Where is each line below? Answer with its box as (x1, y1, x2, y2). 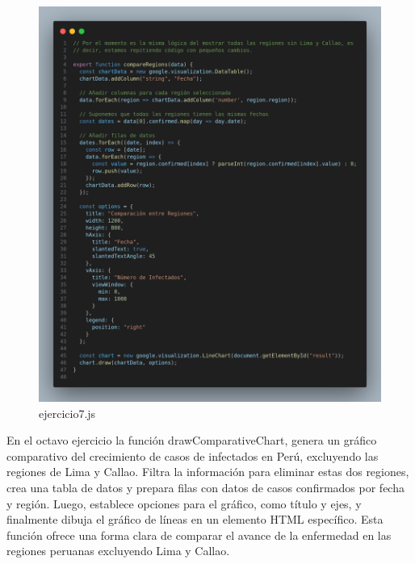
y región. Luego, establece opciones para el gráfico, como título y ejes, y (6, 495, 362, 512)
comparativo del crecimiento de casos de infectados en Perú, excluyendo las (6, 447, 379, 464)
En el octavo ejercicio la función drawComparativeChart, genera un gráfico (6, 432, 377, 449)
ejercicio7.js (39, 404, 96, 421)
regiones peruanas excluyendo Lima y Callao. (6, 542, 230, 559)
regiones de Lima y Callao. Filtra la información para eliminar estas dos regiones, (6, 463, 409, 480)
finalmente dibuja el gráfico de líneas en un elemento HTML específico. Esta (6, 511, 384, 528)
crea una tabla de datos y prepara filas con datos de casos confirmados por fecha (6, 479, 405, 495)
